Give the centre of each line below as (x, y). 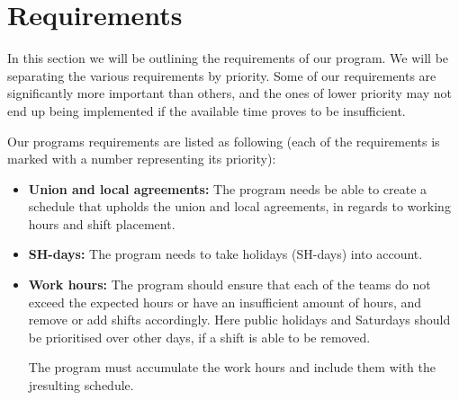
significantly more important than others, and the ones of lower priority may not (229, 93)
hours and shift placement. (102, 223)
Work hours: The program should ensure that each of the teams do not (229, 284)
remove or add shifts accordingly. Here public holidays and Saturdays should (239, 320)
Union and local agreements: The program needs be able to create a (228, 188)
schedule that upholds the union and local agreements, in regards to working (239, 206)
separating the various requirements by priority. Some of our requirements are (222, 75)
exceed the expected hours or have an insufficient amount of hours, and (225, 302)
